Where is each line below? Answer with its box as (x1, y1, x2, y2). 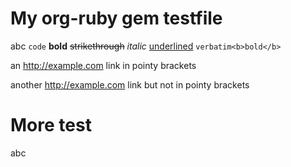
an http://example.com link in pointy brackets (10, 59, 197, 71)
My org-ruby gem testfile (10, 7, 223, 30)
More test (10, 114, 92, 137)
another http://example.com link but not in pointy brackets (10, 78, 250, 91)
